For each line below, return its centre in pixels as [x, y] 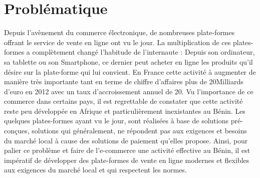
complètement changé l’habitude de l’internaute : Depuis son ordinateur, [144, 52]
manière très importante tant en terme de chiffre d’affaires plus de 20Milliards [124, 81]
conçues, [17, 131]
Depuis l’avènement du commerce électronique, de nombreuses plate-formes [119, 32]
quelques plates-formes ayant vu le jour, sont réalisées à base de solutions [116, 121]
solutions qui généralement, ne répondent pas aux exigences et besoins [139, 131]
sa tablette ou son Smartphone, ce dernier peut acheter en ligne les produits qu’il [128, 61]
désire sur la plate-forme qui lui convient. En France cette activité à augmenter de [130, 71]
